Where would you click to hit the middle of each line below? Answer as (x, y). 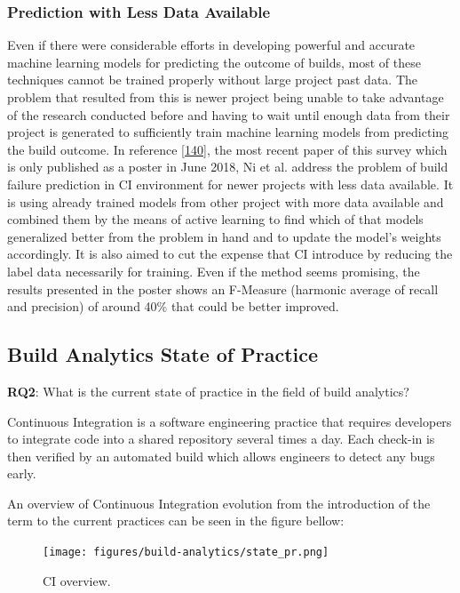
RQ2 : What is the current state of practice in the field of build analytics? (208, 391)
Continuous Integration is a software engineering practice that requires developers (230, 421)
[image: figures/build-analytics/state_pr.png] (186, 553)
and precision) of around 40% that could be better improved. (173, 306)
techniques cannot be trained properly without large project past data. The (212, 80)
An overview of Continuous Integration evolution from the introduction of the (219, 503)
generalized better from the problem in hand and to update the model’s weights (224, 236)
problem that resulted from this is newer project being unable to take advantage (226, 97)
